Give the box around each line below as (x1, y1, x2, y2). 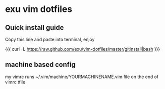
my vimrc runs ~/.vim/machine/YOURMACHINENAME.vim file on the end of (5, 74, 159, 80)
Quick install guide (5, 23, 64, 32)
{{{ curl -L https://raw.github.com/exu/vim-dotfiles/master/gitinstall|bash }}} (5, 46, 160, 52)
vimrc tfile (5, 79, 26, 85)
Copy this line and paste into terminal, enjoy (5, 36, 95, 42)
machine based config (5, 61, 76, 69)
